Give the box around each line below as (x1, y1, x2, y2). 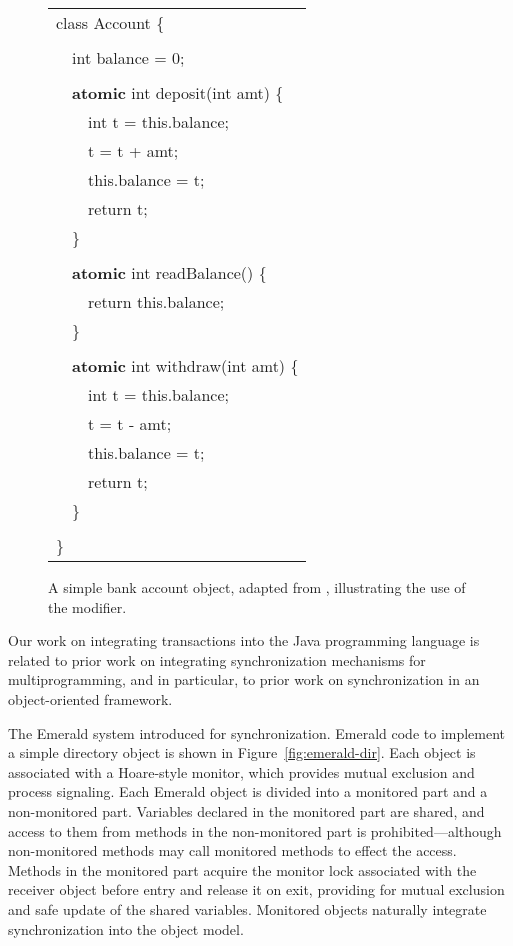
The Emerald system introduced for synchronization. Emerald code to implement (8, 722, 506, 743)
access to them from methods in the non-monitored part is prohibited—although (8, 820, 502, 841)
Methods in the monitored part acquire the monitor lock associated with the (8, 859, 477, 880)
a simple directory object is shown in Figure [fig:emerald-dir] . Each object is (8, 742, 476, 763)
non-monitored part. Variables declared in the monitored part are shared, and (8, 800, 485, 821)
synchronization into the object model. (8, 918, 244, 939)
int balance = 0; (72, 46, 185, 69)
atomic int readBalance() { (72, 261, 267, 284)
